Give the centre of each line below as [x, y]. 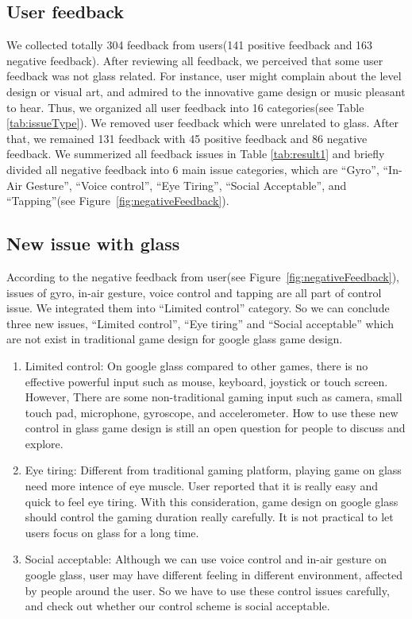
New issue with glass [93, 244]
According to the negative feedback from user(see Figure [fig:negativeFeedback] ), [203, 276]
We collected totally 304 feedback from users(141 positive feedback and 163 [190, 45]
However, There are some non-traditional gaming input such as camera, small [214, 397]
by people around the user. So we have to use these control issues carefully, [207, 590]
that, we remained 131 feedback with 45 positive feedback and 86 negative [187, 138]
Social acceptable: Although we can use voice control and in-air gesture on [206, 559]
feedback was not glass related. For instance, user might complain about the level [204, 76]
